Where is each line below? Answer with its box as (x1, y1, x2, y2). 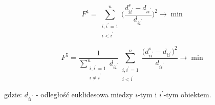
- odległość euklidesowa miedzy (35, 89, 133, 100)
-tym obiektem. (163, 89, 211, 100)
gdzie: (4, 89, 22, 100)
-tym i (137, 89, 157, 100)
